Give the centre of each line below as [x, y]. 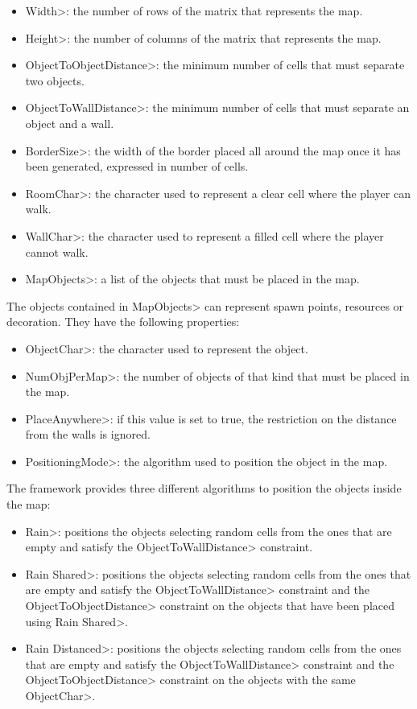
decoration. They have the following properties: [123, 322]
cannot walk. [57, 251]
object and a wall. [70, 123]
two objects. [55, 80]
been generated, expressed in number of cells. [137, 166]
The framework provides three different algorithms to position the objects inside [204, 488]
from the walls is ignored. [88, 434]
